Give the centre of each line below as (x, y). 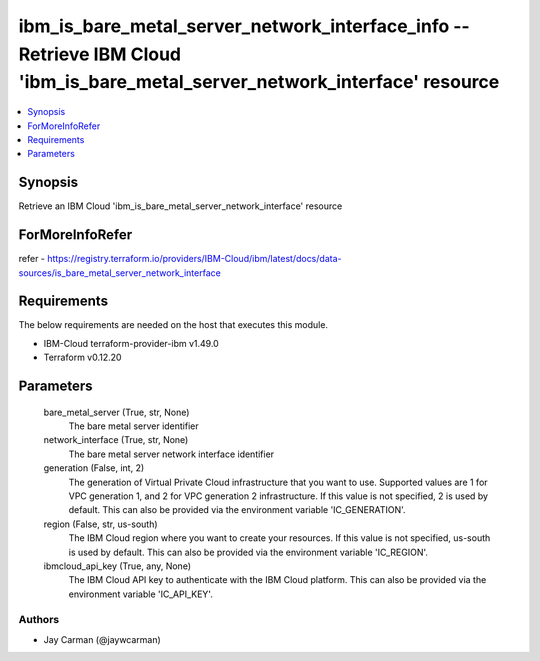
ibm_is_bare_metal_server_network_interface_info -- (244, 26)
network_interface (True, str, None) (116, 440)
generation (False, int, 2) (94, 468)
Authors (39, 620)
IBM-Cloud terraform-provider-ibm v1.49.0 (131, 343)
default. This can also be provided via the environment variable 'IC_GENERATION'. (237, 510)
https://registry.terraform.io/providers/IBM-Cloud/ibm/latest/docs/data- (194, 259)
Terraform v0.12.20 (82, 357)
